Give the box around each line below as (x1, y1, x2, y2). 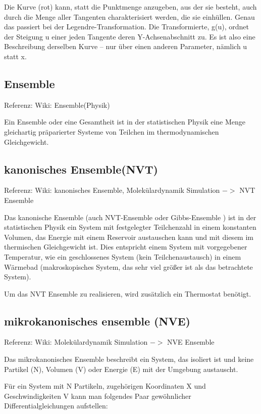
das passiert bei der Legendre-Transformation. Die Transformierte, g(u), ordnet (4, 21, 249, 32)
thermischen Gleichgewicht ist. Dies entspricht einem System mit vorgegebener (4, 241, 247, 252)
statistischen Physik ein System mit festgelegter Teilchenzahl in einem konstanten (4, 222, 256, 232)
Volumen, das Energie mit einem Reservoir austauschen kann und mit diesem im (4, 231, 253, 242)
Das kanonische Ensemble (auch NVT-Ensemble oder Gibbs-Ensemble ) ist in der (4, 212, 256, 222)
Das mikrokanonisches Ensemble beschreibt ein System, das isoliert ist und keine (4, 354, 254, 364)
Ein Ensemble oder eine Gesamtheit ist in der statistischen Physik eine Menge (4, 116, 246, 127)
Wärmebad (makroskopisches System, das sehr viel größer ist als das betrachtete (4, 261, 253, 272)
